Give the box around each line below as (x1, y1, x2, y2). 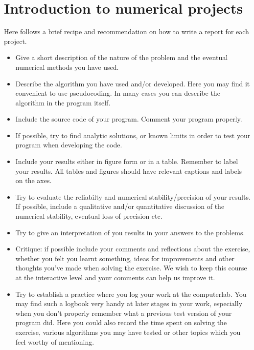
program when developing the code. (15, 140, 122, 150)
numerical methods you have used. (15, 62, 119, 72)
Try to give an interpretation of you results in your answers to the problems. (15, 227, 245, 237)
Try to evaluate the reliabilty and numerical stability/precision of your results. (15, 191, 251, 202)
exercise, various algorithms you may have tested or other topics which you (15, 327, 241, 337)
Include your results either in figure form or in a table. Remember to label (15, 156, 238, 166)
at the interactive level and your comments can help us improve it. (15, 272, 215, 282)
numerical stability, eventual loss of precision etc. (15, 211, 162, 221)
